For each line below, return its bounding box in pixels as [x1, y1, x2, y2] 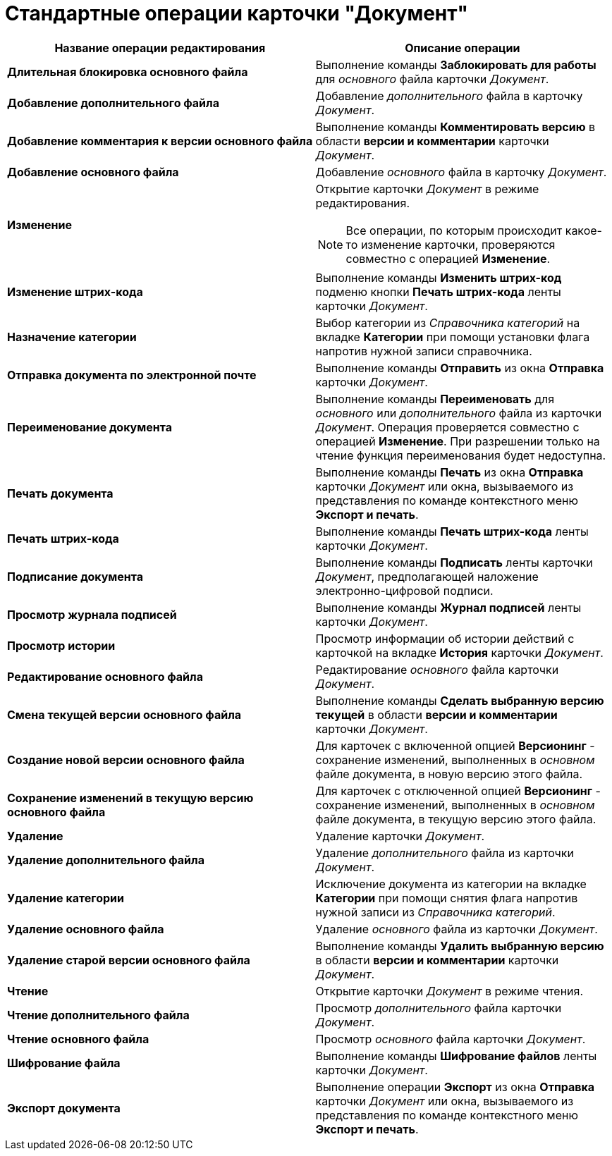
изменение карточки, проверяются [360, 237, 556, 252]
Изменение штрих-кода [7, 284, 143, 299]
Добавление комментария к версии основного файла [7, 133, 313, 148]
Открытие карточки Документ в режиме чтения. [315, 983, 583, 998]
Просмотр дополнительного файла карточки [315, 1000, 562, 1015]
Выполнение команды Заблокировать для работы [315, 57, 596, 72]
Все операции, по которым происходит [345, 223, 563, 238]
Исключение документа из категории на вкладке [315, 876, 587, 891]
